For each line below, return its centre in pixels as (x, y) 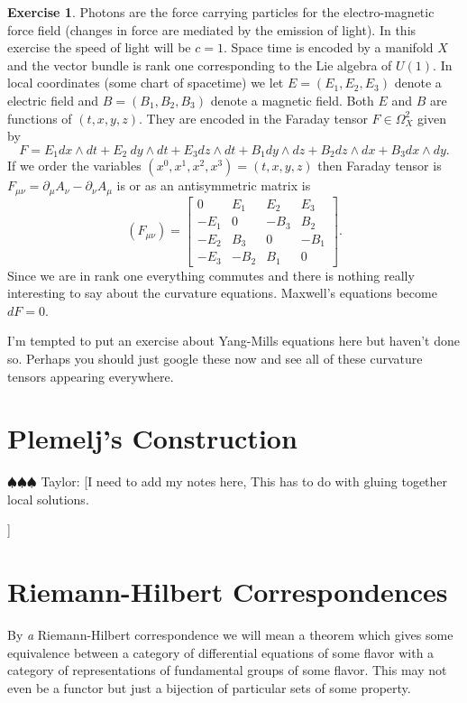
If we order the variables (74, 166)
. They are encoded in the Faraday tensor (253, 118)
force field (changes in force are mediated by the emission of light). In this (212, 29)
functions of (40, 118)
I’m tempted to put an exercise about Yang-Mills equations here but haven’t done (233, 341)
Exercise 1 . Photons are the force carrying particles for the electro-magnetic (221, 12)
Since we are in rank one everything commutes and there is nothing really (211, 275)
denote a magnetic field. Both (292, 100)
